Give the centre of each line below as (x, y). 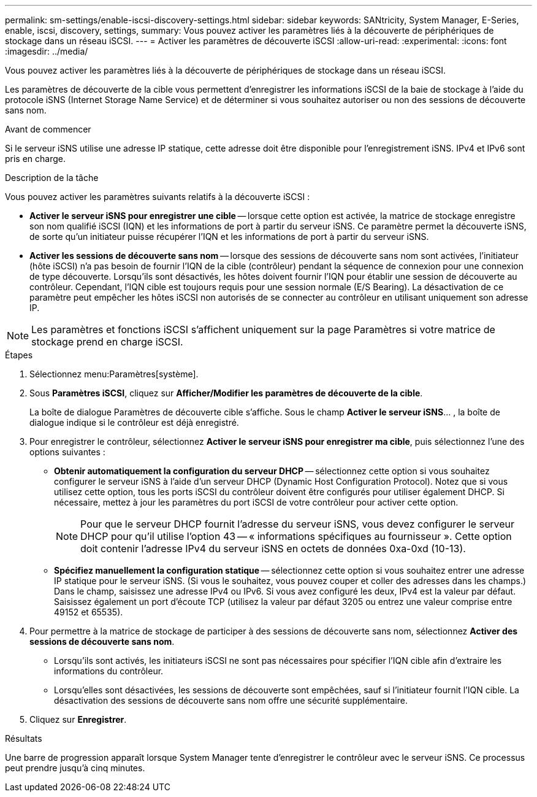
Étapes (19, 355)
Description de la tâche (52, 178)
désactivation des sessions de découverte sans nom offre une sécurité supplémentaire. (231, 700)
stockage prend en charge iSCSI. (107, 342)
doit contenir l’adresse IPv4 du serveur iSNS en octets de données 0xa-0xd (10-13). (273, 549)
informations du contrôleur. (109, 671)
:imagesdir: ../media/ (47, 51)
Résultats (24, 738)
